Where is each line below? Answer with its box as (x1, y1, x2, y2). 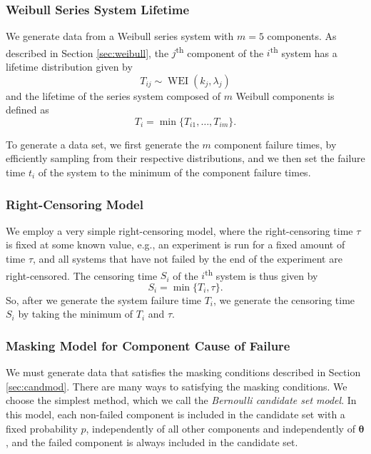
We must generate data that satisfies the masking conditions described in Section (6, 365, 361, 380)
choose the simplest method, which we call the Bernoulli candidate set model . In (6, 393, 357, 408)
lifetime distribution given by (6, 59, 133, 74)
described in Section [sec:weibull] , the (6, 45, 169, 60)
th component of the (176, 43, 264, 60)
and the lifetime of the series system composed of (6, 88, 220, 103)
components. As (267, 29, 337, 44)
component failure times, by (214, 136, 337, 151)
